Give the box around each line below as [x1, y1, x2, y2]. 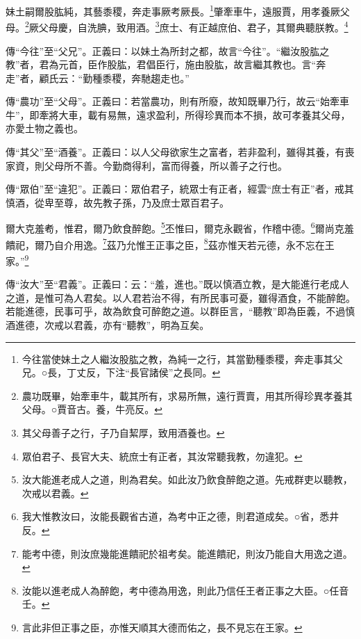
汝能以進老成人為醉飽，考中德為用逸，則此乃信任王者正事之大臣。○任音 [22, 583, 349, 597]
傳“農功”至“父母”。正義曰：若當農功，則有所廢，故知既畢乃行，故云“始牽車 [6, 94, 350, 108]
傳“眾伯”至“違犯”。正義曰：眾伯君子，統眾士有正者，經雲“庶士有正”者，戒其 [6, 181, 354, 196]
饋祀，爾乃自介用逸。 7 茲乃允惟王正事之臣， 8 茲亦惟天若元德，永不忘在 [6, 235, 325, 252]
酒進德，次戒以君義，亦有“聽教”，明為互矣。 [6, 317, 210, 332]
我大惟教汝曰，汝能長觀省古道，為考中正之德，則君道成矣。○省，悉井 [22, 509, 339, 524]
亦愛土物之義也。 [6, 121, 83, 136]
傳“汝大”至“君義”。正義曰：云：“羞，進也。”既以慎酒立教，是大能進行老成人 [6, 277, 349, 291]
